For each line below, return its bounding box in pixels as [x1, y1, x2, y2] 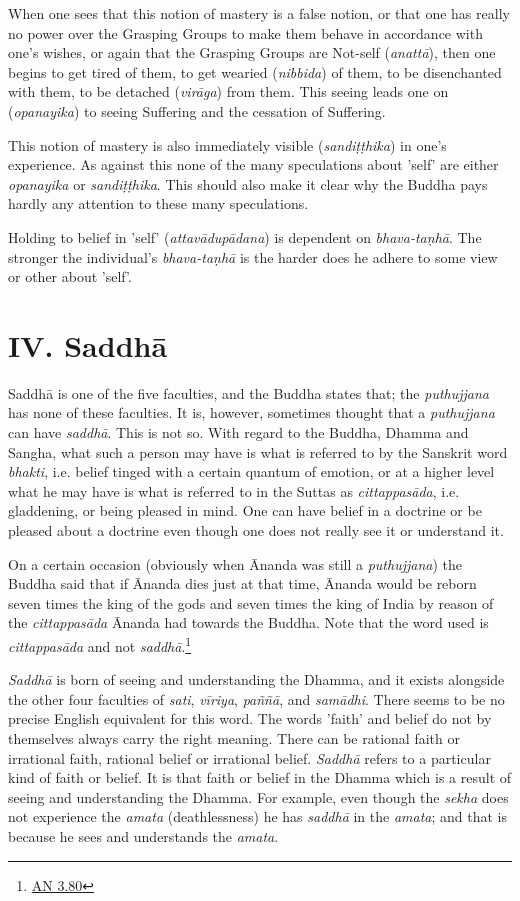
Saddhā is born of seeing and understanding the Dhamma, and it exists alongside [8, 669, 505, 690]
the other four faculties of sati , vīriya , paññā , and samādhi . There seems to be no [8, 688, 505, 709]
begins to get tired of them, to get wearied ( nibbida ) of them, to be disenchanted [8, 61, 502, 82]
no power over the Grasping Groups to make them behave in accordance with [8, 22, 483, 43]
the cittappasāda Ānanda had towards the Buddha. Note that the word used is [8, 612, 489, 633]
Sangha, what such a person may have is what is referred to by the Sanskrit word [8, 441, 508, 462]
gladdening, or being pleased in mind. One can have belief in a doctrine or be [8, 500, 482, 521]
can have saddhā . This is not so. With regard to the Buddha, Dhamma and [8, 422, 469, 443]
